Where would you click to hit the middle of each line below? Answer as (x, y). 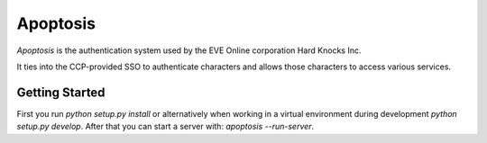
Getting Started (61, 92)
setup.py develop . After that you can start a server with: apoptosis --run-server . (165, 127)
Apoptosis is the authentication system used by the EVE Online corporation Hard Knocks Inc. (189, 50)
